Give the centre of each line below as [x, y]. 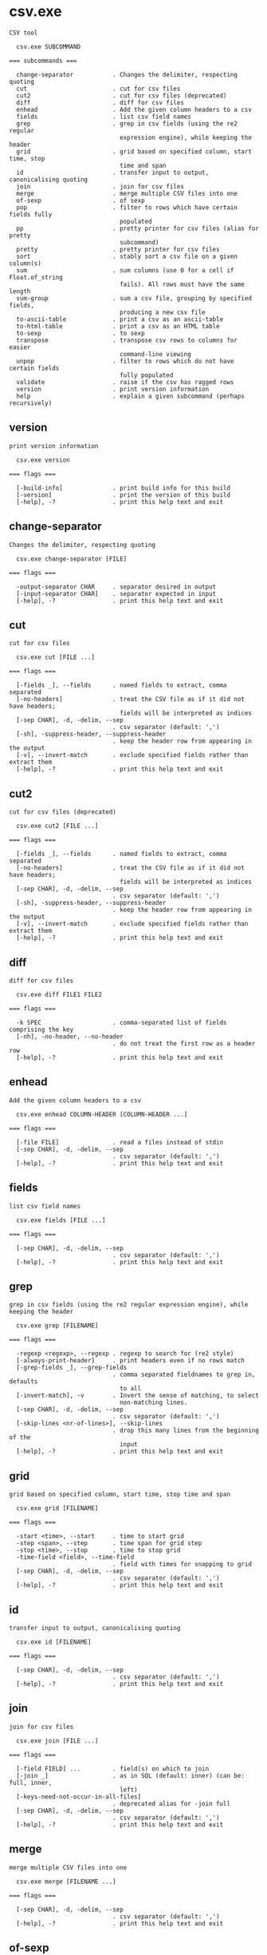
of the [20, 1437]
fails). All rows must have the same [182, 284]
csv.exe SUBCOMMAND [49, 46]
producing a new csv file [162, 312]
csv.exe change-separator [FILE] [72, 559]
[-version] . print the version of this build [123, 495]
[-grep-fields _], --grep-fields [72, 1368]
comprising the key [41, 1029]
